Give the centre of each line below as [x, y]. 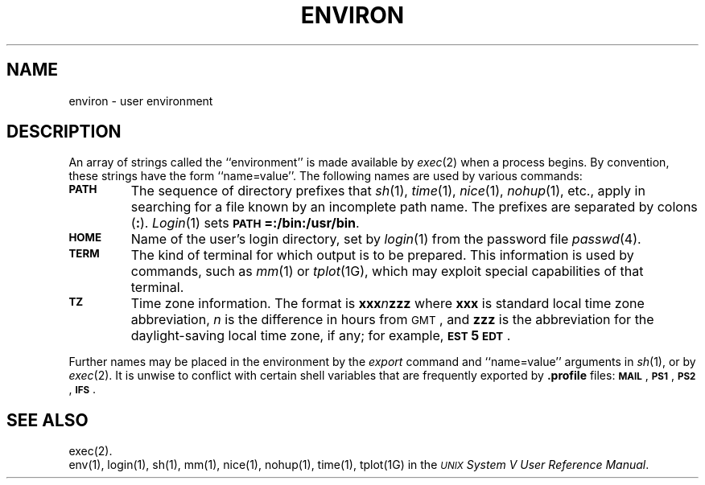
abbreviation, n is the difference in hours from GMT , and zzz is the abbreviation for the [392, 320]
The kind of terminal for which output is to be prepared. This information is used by [382, 255]
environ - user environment [141, 101]
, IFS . [82, 389]
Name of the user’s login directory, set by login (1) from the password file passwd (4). [386, 239]
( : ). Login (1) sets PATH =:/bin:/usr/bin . [245, 223]
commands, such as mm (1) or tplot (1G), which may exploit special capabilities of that [387, 271]
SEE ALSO [47, 420]
